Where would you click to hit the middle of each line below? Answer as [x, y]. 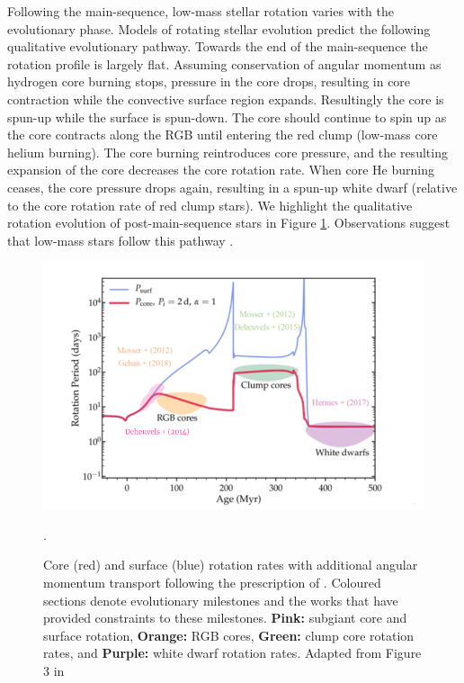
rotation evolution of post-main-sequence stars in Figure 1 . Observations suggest [229, 223]
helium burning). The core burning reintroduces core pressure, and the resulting [228, 152]
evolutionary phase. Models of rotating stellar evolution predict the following [219, 28]
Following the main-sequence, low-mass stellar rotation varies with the [201, 11]
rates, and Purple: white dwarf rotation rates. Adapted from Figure [232, 653]
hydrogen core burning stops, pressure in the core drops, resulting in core [209, 81]
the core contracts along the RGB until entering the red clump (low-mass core [223, 135]
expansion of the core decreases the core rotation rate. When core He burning [221, 170]
